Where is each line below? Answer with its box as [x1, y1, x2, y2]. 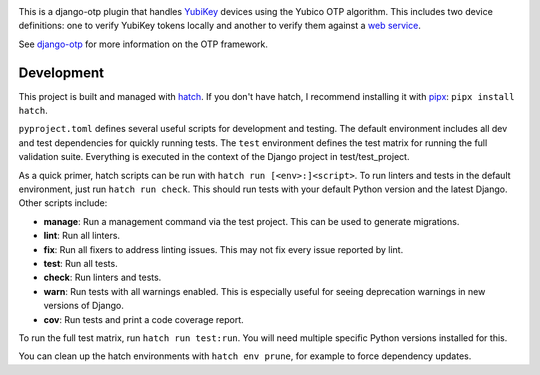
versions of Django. [43, 300, 124, 312]
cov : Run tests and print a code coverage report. [43, 313, 244, 325]
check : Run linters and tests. [43, 271, 162, 284]
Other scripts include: [18, 197, 108, 209]
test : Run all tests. [43, 257, 119, 269]
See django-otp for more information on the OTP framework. [18, 38, 269, 50]
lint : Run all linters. [43, 230, 120, 242]
